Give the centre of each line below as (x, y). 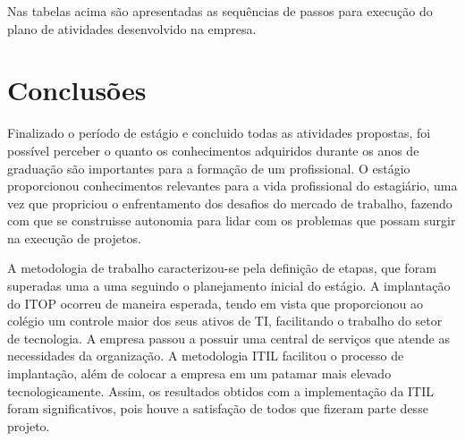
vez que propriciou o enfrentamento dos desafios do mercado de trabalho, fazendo (230, 203)
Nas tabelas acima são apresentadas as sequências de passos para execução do (220, 11)
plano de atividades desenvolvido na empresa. (132, 28)
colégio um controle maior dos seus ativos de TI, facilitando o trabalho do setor (225, 321)
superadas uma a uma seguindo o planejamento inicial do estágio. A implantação (229, 286)
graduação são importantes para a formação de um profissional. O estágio (209, 168)
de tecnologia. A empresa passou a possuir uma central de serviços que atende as (228, 338)
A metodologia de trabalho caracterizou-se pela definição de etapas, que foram (222, 268)
